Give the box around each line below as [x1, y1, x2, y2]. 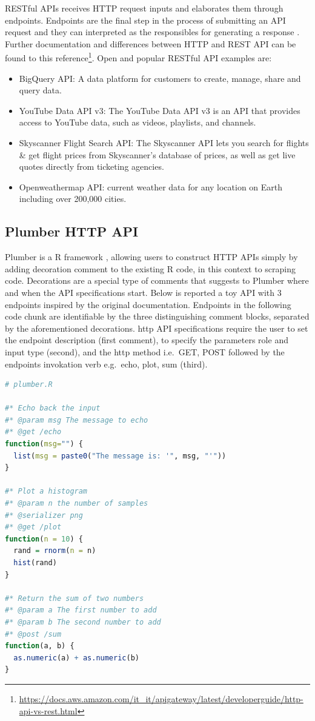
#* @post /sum [5, 629, 62, 639]
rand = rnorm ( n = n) [13, 546, 96, 555]
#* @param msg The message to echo [5, 415, 148, 424]
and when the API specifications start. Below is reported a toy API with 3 [5, 286, 282, 298]
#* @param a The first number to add [5, 606, 157, 615]
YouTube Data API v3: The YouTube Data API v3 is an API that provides [19, 104, 300, 116]
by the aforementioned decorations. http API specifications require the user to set [5, 321, 308, 334]
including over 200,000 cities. [19, 192, 127, 205]
